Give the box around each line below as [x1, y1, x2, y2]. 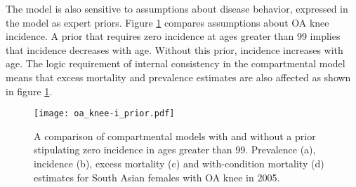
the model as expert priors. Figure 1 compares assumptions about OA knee [6, 15, 329, 29]
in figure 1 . [6, 83, 53, 98]
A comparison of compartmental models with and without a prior [34, 128, 316, 143]
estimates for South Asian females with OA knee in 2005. [34, 169, 280, 184]
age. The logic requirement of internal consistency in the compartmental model [6, 56, 345, 71]
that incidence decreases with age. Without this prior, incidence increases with [6, 42, 343, 57]
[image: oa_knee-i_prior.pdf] [34, 109, 175, 119]
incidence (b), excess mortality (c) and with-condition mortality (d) [34, 156, 324, 170]
